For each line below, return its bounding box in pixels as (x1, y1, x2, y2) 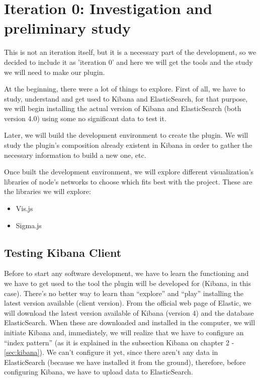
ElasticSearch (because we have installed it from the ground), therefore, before (4, 356, 246, 367)
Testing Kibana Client (4, 244, 122, 260)
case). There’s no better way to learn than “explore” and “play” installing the (4, 288, 243, 298)
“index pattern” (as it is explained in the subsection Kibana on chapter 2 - (4, 337, 234, 347)
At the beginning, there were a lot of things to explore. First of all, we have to (4, 83, 245, 94)
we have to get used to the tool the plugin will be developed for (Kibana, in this (4, 278, 251, 289)
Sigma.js (16, 220, 42, 230)
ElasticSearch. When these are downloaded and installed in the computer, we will (4, 317, 255, 328)
